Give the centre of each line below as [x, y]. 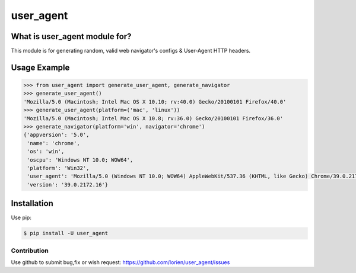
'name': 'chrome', [53, 143]
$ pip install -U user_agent [66, 233]
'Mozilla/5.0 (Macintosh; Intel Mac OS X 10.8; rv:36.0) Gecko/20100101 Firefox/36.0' [153, 118]
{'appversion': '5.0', [56, 135]
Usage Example [40, 67]
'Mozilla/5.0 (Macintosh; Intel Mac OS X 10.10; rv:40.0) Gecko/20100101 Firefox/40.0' [155, 102]
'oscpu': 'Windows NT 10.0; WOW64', [80, 160]
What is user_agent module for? [71, 36]
